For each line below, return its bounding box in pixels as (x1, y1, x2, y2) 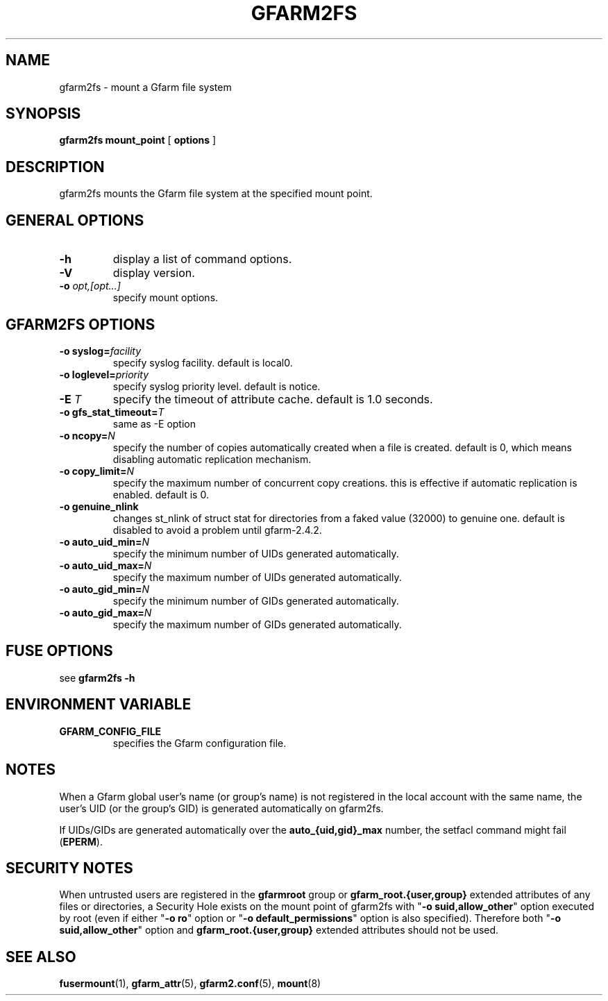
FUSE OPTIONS (6, 642, 113, 660)
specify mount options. (112, 292, 219, 304)
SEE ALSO (6, 948, 76, 966)
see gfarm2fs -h (59, 671, 135, 684)
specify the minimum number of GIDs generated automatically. (112, 594, 399, 607)
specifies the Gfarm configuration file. (112, 737, 287, 749)
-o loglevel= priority (59, 368, 149, 380)
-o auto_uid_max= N (59, 559, 152, 571)
